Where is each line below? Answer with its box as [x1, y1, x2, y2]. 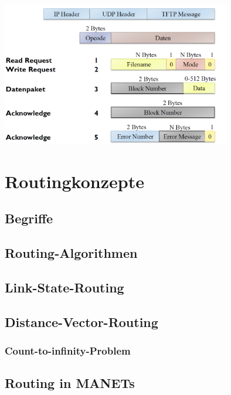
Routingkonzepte [5, 169, 144, 193]
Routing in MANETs [5, 374, 135, 392]
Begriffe [5, 209, 53, 227]
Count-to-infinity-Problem [5, 343, 131, 358]
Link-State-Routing [5, 278, 124, 296]
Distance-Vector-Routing [5, 312, 158, 331]
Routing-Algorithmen [5, 244, 138, 262]
